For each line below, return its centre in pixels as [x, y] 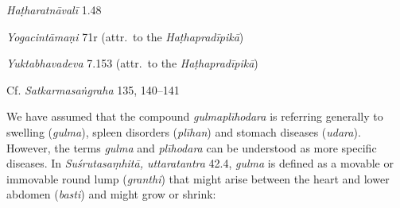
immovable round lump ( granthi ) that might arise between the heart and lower [198, 178]
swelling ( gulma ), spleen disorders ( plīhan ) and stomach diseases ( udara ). [184, 131]
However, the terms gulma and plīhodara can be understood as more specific [192, 147]
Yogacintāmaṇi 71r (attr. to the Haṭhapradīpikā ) [125, 36]
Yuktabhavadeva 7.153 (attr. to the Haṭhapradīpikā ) [132, 63]
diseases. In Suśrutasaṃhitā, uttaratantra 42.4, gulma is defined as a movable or [200, 163]
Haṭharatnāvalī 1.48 [54, 10]
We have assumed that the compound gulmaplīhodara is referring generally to [195, 116]
